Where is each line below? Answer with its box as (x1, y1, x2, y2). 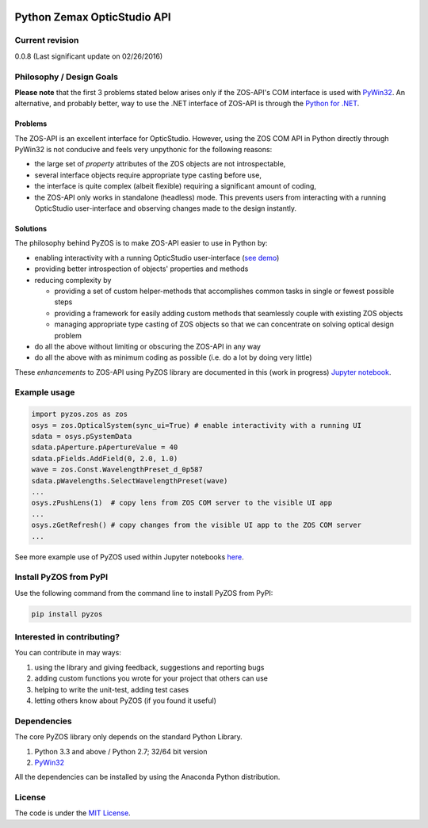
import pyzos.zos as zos (31, 410, 128, 419)
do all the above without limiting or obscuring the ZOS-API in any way (34, 342, 262, 351)
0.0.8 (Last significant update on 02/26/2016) (14, 52, 163, 61)
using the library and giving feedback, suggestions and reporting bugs (34, 662, 265, 672)
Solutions (14, 224, 48, 234)
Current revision (14, 35, 79, 46)
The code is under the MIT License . (14, 808, 131, 818)
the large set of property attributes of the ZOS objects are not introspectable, (34, 159, 286, 169)
